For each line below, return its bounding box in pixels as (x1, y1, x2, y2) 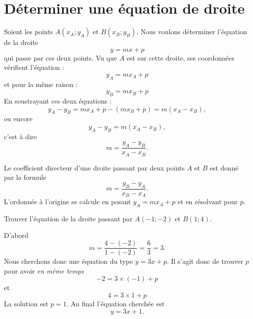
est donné (209, 162, 239, 172)
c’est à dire (4, 131, 37, 141)
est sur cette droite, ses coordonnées (126, 52, 234, 63)
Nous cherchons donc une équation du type (4, 256, 133, 266)
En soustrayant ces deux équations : (4, 96, 112, 106)
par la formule (4, 172, 46, 182)
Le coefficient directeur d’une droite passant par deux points (4, 162, 185, 172)
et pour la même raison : (4, 79, 78, 89)
